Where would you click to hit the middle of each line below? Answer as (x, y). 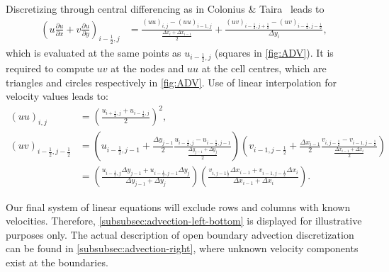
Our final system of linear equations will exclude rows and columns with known (178, 206)
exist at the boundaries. (57, 262)
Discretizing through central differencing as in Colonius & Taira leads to (165, 8)
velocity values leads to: (57, 96)
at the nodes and (147, 68)
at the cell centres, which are (264, 68)
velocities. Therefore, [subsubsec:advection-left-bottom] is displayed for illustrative (184, 221)
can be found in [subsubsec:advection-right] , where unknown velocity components (182, 248)
